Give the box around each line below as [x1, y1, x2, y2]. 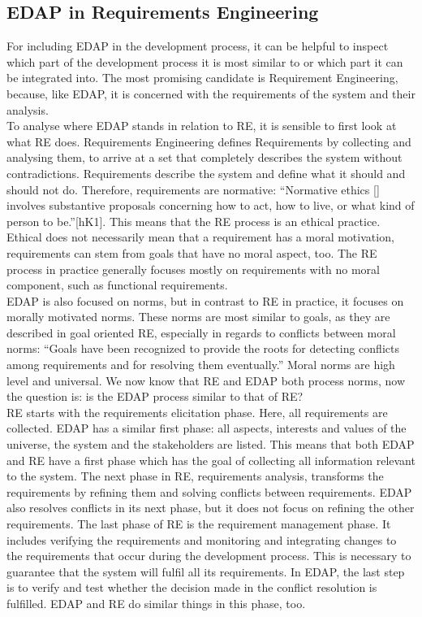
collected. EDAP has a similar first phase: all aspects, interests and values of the [6, 419, 407, 437]
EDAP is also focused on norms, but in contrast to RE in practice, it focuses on [6, 292, 404, 309]
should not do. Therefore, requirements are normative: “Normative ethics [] [6, 180, 380, 198]
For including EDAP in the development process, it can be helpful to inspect [6, 37, 389, 54]
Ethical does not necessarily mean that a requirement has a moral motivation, [6, 228, 394, 245]
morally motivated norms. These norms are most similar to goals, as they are [6, 308, 390, 325]
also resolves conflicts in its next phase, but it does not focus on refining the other [6, 499, 415, 516]
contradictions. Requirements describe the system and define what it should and [6, 164, 406, 181]
